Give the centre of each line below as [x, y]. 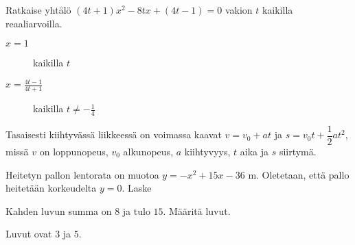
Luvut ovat [29, 234]
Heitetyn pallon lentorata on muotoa [82, 174]
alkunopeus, [148, 152]
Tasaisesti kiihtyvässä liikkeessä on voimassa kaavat [114, 134]
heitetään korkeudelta [51, 188]
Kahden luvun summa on [59, 210]
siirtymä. [298, 152]
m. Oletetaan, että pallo [299, 174]
